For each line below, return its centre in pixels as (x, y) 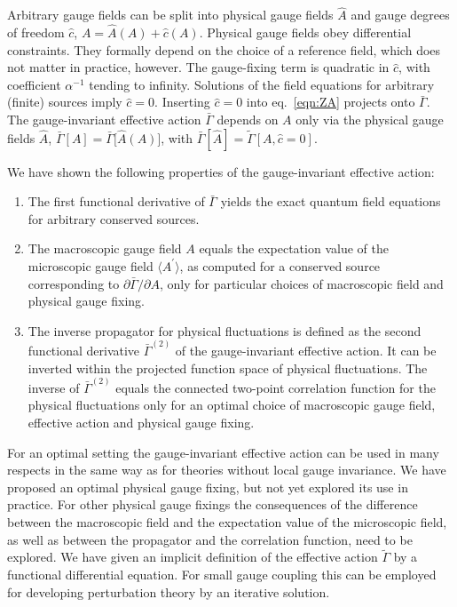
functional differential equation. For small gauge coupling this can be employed (222, 574)
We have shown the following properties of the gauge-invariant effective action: (221, 171)
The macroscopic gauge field (105, 248)
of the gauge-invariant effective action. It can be (306, 350)
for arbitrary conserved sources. (114, 218)
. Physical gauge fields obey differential (305, 32)
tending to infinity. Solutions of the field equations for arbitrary (262, 84)
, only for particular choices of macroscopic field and (301, 283)
